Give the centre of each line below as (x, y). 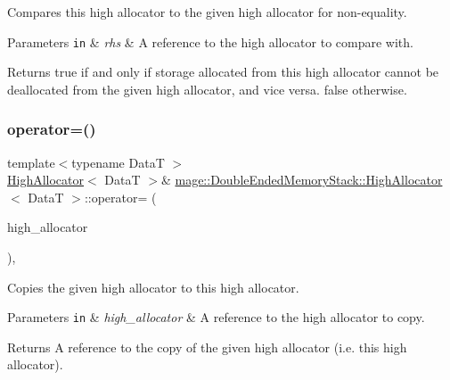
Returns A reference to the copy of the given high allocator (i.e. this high (207, 347)
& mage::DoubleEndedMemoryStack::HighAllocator (302, 180)
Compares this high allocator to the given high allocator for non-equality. (207, 12)
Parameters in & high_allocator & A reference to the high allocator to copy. (216, 317)
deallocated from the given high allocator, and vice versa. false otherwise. (207, 89)
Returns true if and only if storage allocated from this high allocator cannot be (223, 72)
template (31, 162)
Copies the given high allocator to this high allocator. (153, 287)
